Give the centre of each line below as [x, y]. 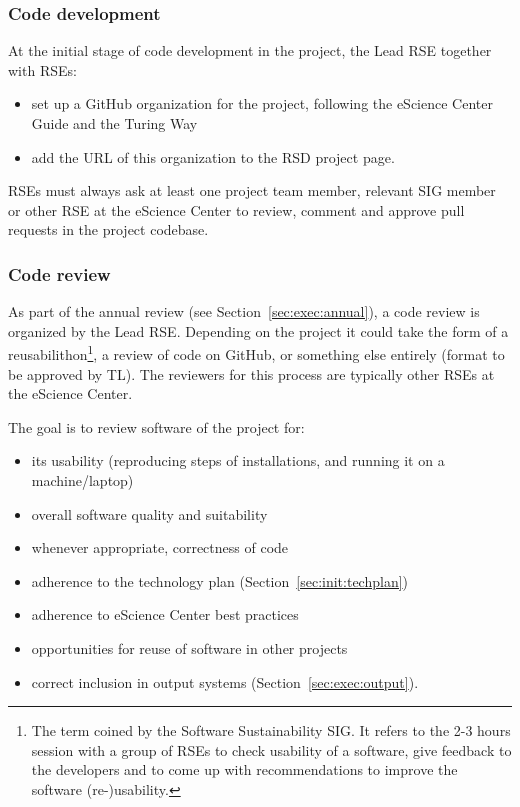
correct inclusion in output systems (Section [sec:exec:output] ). [225, 681]
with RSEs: [42, 69]
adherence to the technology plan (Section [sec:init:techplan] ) [220, 580]
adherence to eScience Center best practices [165, 614]
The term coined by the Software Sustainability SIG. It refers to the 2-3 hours [271, 730]
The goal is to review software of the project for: [156, 426]
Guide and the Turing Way [114, 123]
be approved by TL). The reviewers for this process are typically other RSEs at [251, 373]
